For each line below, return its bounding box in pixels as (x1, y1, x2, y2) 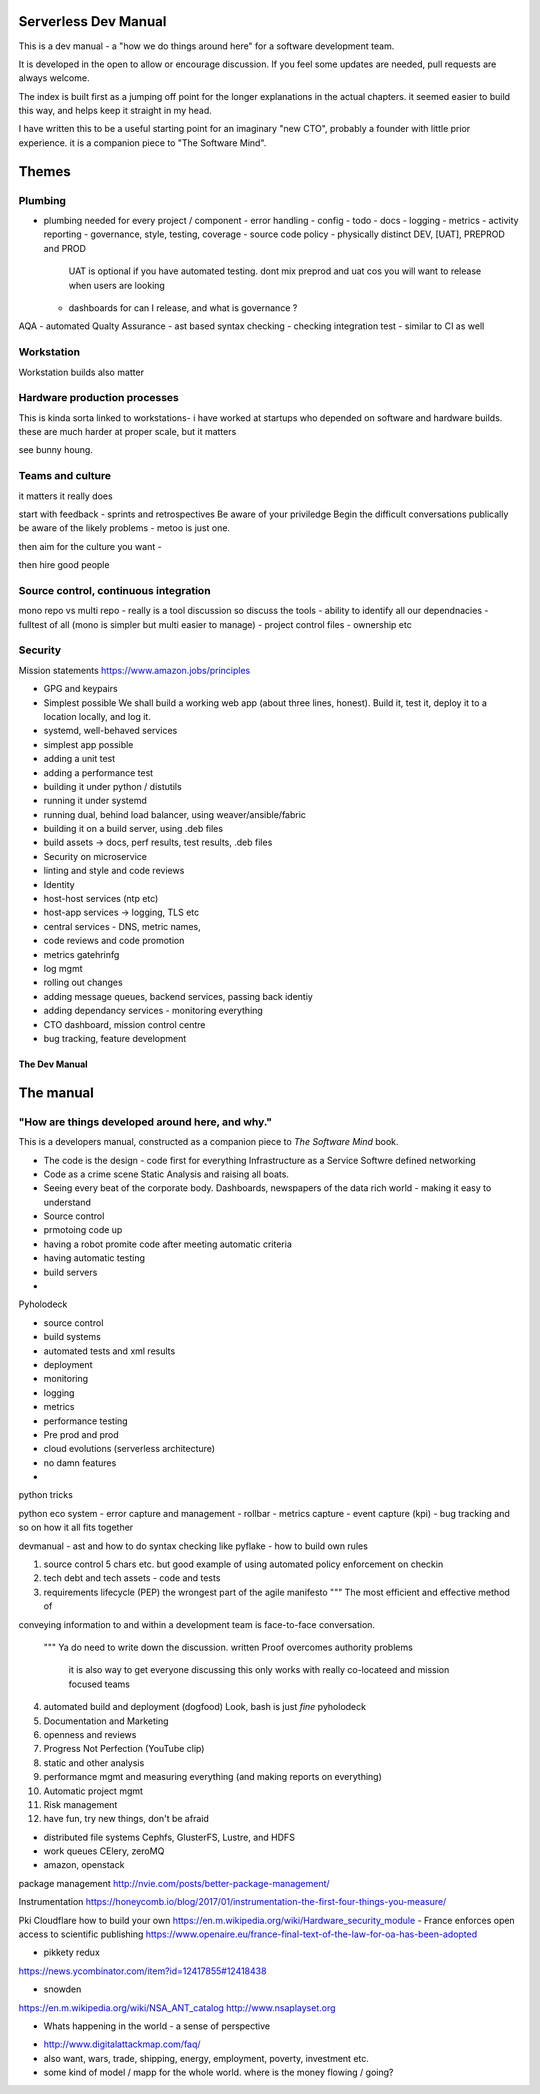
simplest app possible (43, 738, 134, 750)
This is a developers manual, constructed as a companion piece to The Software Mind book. (18, 1136, 399, 1148)
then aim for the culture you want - (18, 540, 162, 552)
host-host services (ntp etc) (43, 893, 159, 905)
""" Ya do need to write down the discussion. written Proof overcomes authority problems (43, 1641, 414, 1653)
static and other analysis (43, 1756, 145, 1769)
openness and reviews (43, 1728, 137, 1740)
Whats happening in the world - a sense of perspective (43, 2020, 271, 2032)
